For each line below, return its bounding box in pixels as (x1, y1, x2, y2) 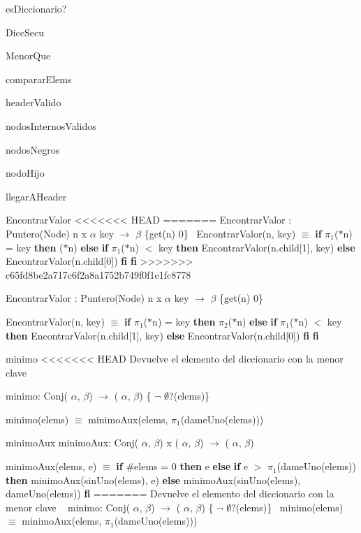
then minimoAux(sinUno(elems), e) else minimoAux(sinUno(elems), (6, 472, 301, 487)
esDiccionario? (6, 1, 67, 15)
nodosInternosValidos (6, 118, 96, 133)
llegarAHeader (6, 189, 67, 203)
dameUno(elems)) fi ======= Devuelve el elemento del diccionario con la (6, 486, 334, 501)
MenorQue (6, 48, 51, 63)
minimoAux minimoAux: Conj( (6, 435, 139, 450)
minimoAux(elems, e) (6, 459, 97, 474)
